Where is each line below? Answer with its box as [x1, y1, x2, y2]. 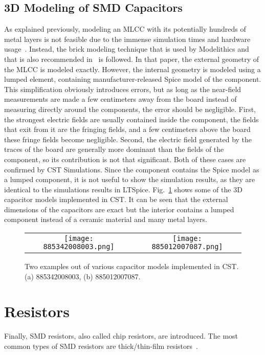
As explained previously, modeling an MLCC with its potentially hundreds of [4, 24, 246, 34]
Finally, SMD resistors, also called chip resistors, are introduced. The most [4, 330, 238, 341]
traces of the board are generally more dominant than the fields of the [4, 144, 224, 154]
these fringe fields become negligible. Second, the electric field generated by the [4, 134, 252, 144]
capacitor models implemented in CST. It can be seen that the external [4, 194, 228, 205]
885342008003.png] [43, 242, 115, 251]
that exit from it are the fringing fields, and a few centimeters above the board [4, 124, 251, 135]
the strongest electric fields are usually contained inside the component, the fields [4, 114, 259, 124]
